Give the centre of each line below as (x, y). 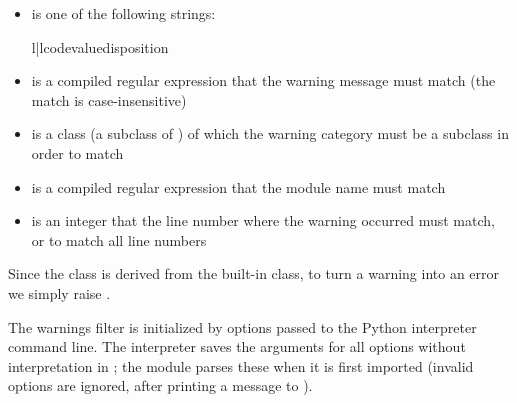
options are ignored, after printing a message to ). (160, 385)
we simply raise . (59, 292)
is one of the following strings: (123, 13)
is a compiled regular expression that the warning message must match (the (263, 80)
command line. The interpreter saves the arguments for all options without (237, 346)
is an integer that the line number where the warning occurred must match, (263, 220)
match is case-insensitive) (109, 99)
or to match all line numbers (119, 239)
